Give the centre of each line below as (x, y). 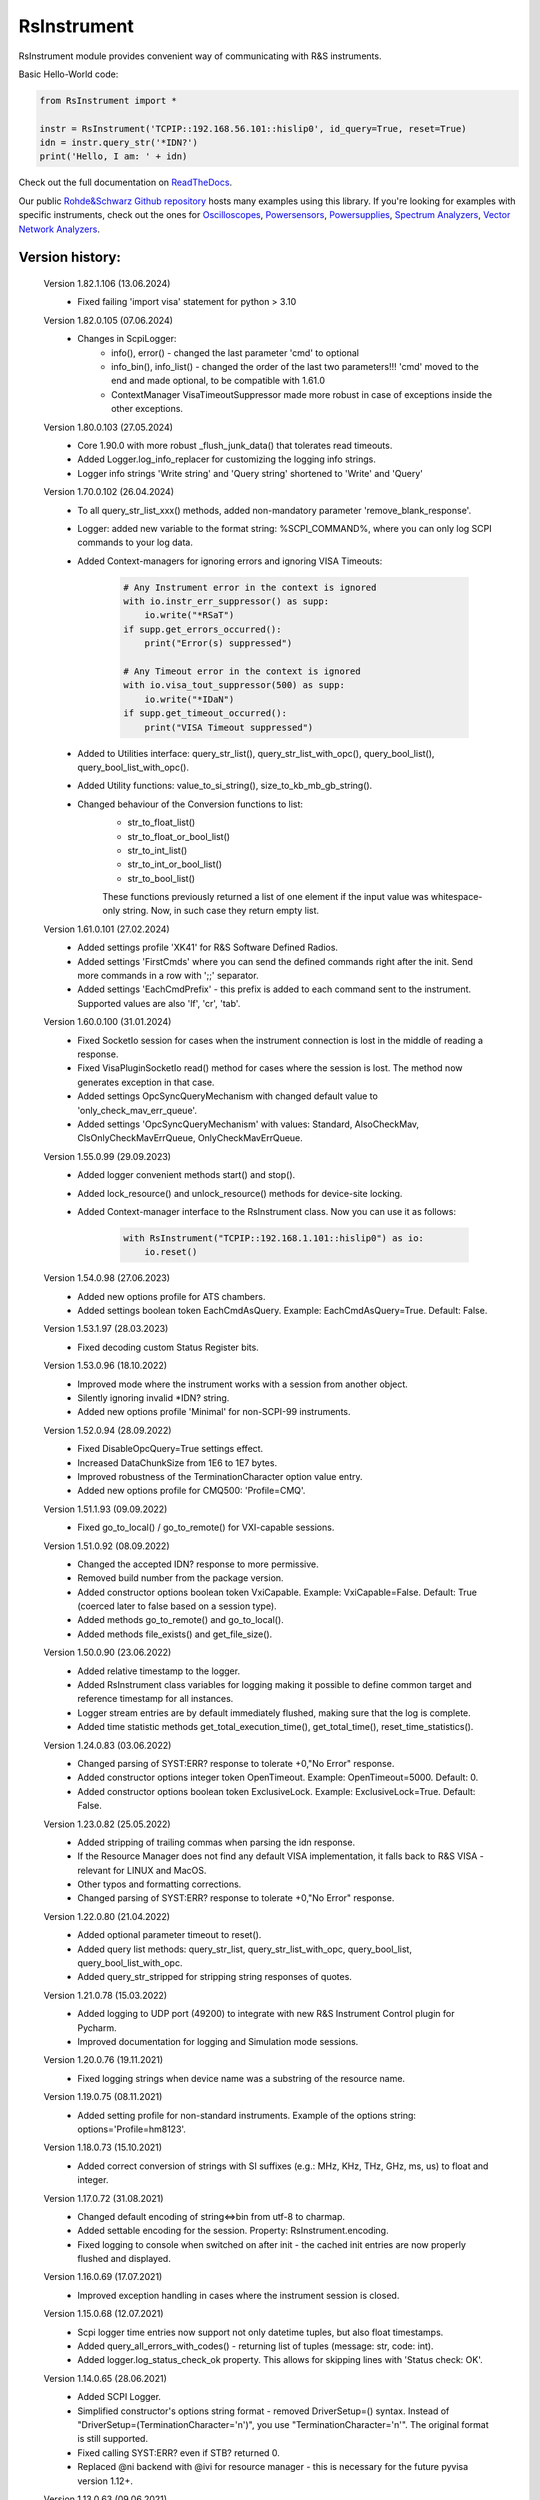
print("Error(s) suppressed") (218, 643)
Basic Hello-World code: (68, 74)
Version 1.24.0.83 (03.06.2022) (107, 1745)
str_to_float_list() (161, 822)
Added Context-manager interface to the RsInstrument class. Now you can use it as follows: (267, 1211)
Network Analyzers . (59, 229)
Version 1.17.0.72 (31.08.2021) (103, 2198)
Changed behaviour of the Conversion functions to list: (190, 804)
